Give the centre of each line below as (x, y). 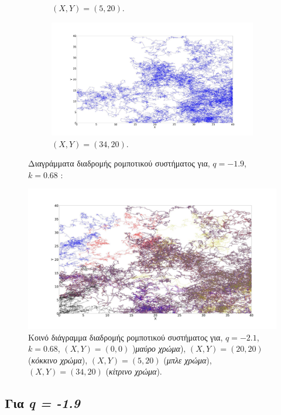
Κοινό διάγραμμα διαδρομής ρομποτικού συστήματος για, (126, 337)
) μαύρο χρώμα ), (159, 348)
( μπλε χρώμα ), (188, 360)
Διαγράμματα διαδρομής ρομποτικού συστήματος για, (119, 163)
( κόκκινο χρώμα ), (58, 360)
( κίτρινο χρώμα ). (134, 371)
